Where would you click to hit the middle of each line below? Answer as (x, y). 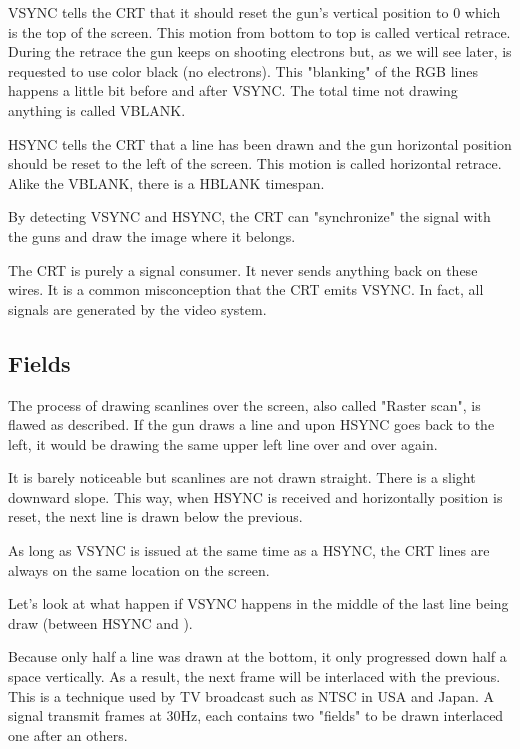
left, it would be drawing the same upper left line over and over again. (223, 443)
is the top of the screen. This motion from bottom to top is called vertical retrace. (259, 31)
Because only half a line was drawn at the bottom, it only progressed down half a (257, 656)
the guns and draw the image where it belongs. (152, 235)
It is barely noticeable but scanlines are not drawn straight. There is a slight (242, 477)
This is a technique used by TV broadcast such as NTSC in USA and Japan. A (251, 695)
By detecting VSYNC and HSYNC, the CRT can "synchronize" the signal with (249, 216)
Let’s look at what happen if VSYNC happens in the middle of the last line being (258, 603)
